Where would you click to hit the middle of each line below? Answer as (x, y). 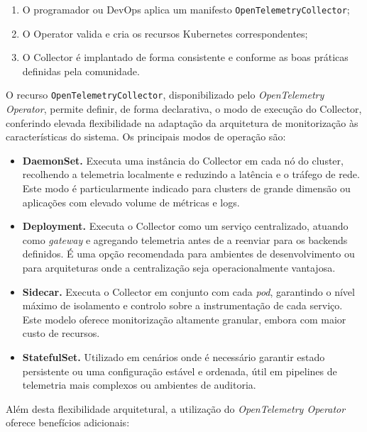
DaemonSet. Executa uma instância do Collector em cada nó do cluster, (183, 160)
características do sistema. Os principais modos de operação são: (146, 137)
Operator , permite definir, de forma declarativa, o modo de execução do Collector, (184, 109)
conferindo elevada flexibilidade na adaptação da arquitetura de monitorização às (182, 122)
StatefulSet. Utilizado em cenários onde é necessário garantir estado (174, 357)
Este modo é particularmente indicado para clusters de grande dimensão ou (186, 188)
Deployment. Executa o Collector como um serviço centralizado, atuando (185, 226)
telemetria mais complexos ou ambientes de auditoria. (139, 385)
